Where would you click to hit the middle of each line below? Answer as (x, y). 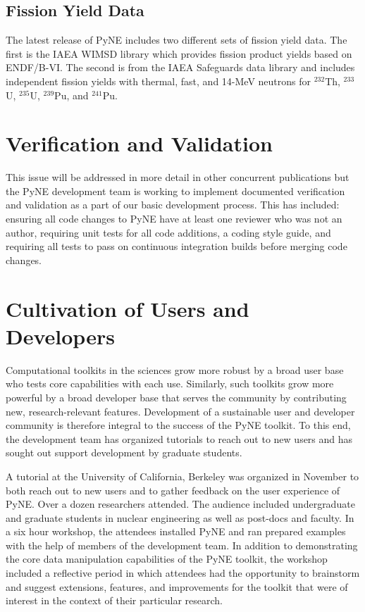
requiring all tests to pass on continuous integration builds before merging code (177, 246)
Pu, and (72, 95)
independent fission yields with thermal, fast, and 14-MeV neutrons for (158, 81)
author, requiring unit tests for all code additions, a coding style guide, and (168, 232)
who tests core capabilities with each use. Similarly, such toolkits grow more (170, 383)
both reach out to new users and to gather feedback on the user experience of (173, 490)
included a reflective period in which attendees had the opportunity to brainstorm (183, 573)
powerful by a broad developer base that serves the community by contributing (176, 397)
